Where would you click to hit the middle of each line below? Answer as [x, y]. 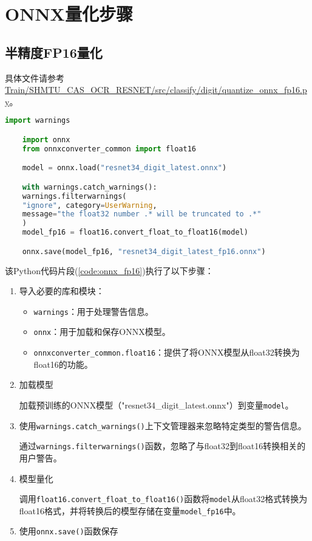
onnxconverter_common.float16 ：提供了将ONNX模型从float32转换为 [167, 352]
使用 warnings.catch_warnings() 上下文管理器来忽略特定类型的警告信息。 [163, 425]
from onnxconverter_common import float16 [109, 149]
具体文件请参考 [35, 78]
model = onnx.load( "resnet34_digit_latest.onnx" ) [124, 168]
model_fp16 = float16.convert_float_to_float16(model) [135, 233]
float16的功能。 [63, 364]
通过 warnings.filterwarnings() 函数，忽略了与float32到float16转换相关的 [162, 446]
